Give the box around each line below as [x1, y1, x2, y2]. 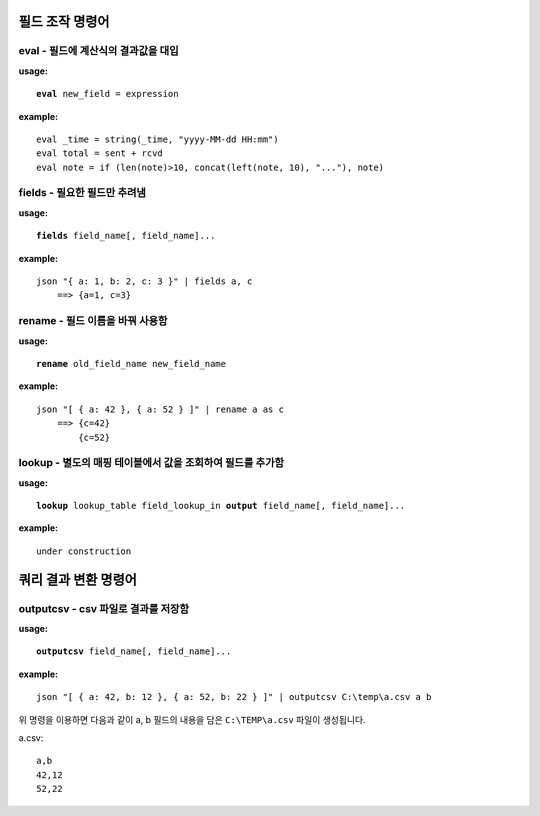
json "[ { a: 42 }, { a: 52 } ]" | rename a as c [36, 403, 285, 415]
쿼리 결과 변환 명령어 [18, 571, 137, 588]
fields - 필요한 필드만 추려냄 [18, 186, 147, 200]
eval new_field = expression [36, 88, 179, 100]
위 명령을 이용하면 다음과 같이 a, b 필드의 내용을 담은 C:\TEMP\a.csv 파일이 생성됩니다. [18, 713, 366, 725]
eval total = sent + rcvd [36, 148, 164, 159]
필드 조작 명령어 [18, 13, 110, 30]
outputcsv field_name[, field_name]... [36, 646, 232, 657]
